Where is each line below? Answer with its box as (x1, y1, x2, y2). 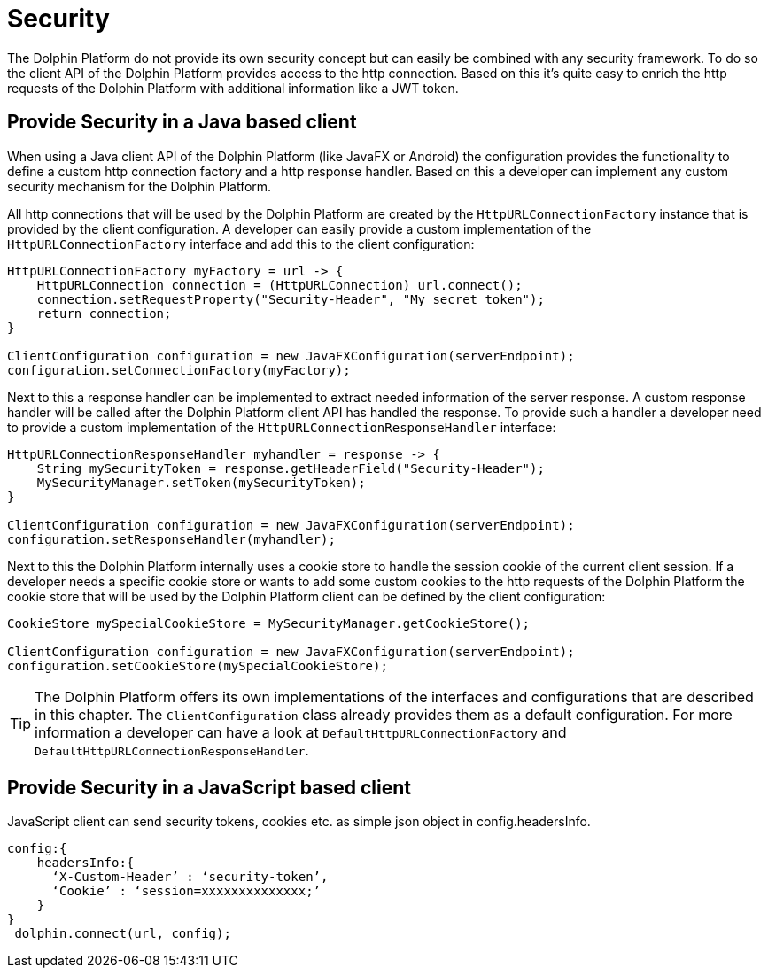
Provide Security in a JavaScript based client (7, 777, 412, 800)
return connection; (36, 306, 172, 321)
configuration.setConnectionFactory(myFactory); (7, 362, 351, 377)
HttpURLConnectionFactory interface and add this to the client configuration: (7, 236, 475, 251)
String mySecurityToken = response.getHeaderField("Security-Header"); (36, 460, 545, 476)
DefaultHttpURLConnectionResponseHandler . (35, 740, 309, 759)
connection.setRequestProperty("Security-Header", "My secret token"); (36, 291, 545, 306)
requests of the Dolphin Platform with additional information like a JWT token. (7, 80, 459, 96)
